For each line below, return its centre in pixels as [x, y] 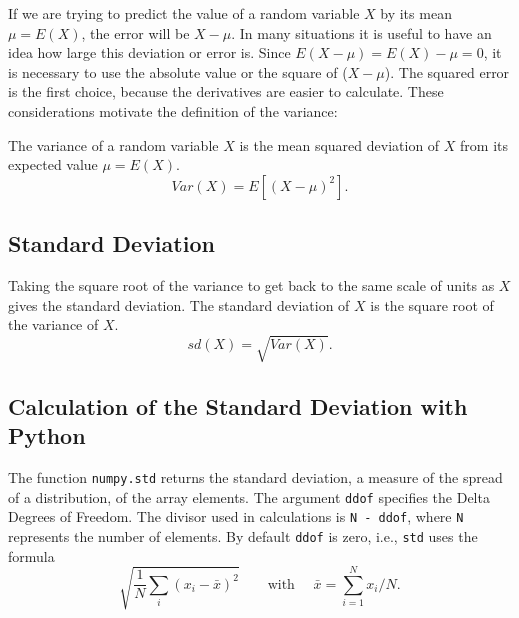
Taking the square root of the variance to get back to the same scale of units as [251, 284]
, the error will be [135, 32]
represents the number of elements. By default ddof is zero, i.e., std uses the [243, 535]
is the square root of [432, 304]
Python [47, 435]
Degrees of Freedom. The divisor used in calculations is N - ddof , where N [236, 516]
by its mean [416, 13]
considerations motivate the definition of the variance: [173, 110]
